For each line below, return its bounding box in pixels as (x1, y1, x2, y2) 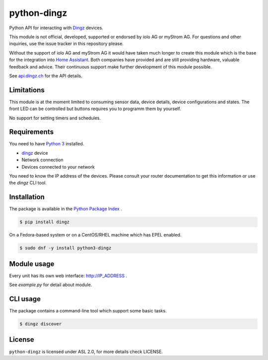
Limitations (9, 86, 45, 94)
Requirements (9, 128, 54, 136)
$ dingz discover (19, 321, 62, 327)
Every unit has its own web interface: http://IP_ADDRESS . (9, 273, 128, 279)
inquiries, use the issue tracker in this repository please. (9, 41, 124, 47)
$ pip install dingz (19, 219, 69, 225)
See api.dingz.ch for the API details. (9, 72, 82, 79)
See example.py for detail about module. (9, 282, 92, 288)
